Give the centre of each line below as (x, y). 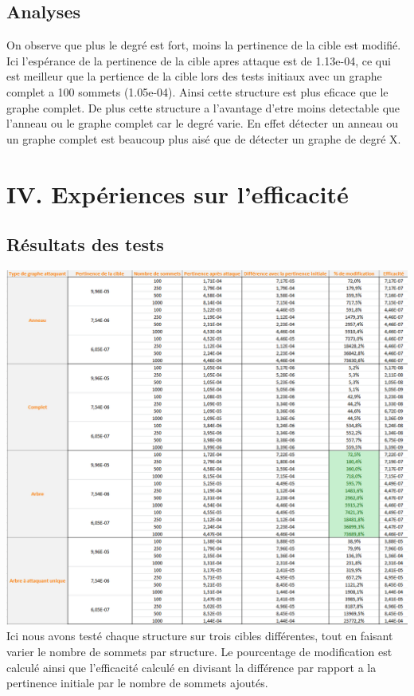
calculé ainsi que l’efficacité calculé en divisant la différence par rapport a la (191, 667)
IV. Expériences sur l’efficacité (178, 193)
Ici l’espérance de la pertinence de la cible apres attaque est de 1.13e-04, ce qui (199, 60)
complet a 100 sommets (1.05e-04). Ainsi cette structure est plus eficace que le (197, 91)
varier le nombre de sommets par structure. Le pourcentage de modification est (199, 652)
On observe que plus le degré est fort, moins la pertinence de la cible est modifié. (204, 45)
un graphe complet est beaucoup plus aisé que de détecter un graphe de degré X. (204, 138)
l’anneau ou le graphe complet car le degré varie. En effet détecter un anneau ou (202, 123)
